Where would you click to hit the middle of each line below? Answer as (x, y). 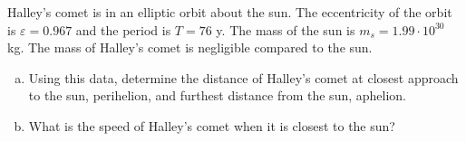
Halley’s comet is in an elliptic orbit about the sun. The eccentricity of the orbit (230, 12)
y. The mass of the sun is (286, 29)
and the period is (123, 29)
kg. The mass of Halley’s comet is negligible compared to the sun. (190, 47)
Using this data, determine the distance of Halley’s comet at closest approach (243, 77)
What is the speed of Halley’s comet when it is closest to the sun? (212, 125)
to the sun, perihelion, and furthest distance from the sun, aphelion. (218, 95)
